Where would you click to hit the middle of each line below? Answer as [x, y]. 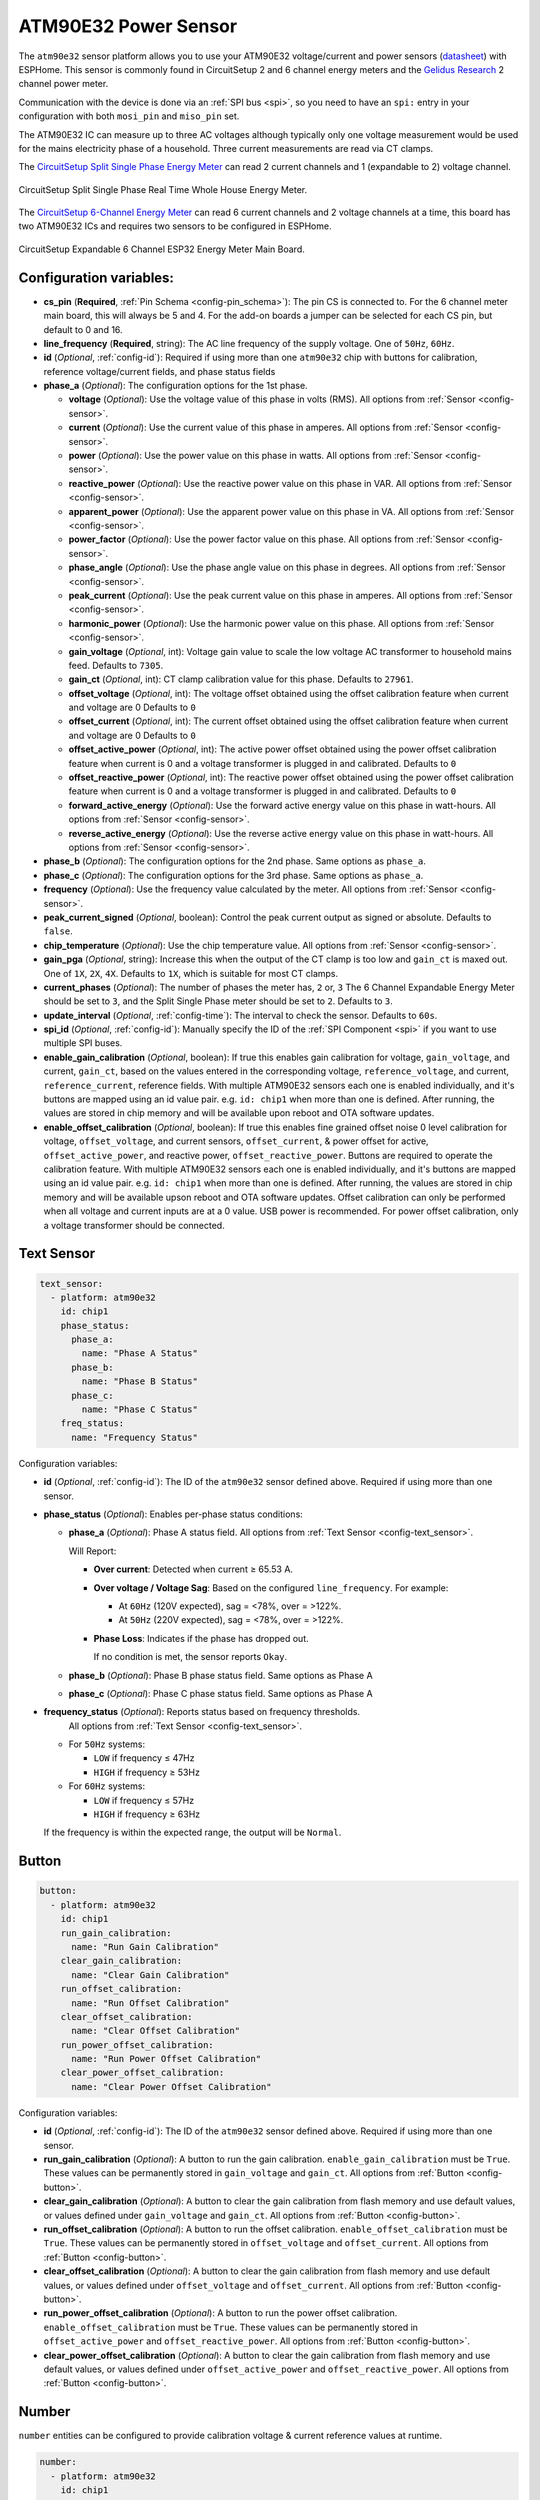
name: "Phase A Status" [140, 1353]
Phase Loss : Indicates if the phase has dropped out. [201, 1638]
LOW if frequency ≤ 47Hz [144, 1758]
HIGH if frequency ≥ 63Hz [147, 1814]
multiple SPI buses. [83, 1043]
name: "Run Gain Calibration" [145, 1946]
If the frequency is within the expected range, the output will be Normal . [192, 1832]
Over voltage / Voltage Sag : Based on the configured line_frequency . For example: [271, 1587]
